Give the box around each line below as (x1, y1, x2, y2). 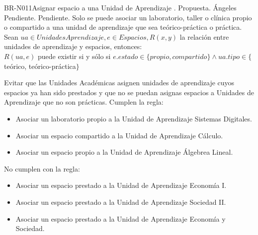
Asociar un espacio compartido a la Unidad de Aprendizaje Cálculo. (15, 130, 223, 140)
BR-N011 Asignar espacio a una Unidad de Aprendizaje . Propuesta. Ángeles (4, 2, 237, 12)
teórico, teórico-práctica (4, 60, 76, 71)
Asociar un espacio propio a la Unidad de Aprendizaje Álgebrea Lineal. (15, 147, 233, 157)
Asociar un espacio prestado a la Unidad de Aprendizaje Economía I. (15, 180, 227, 190)
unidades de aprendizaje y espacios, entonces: (4, 41, 142, 52)
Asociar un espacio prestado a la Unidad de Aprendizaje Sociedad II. (15, 196, 226, 207)
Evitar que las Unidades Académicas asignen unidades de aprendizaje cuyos (4, 77, 235, 88)
